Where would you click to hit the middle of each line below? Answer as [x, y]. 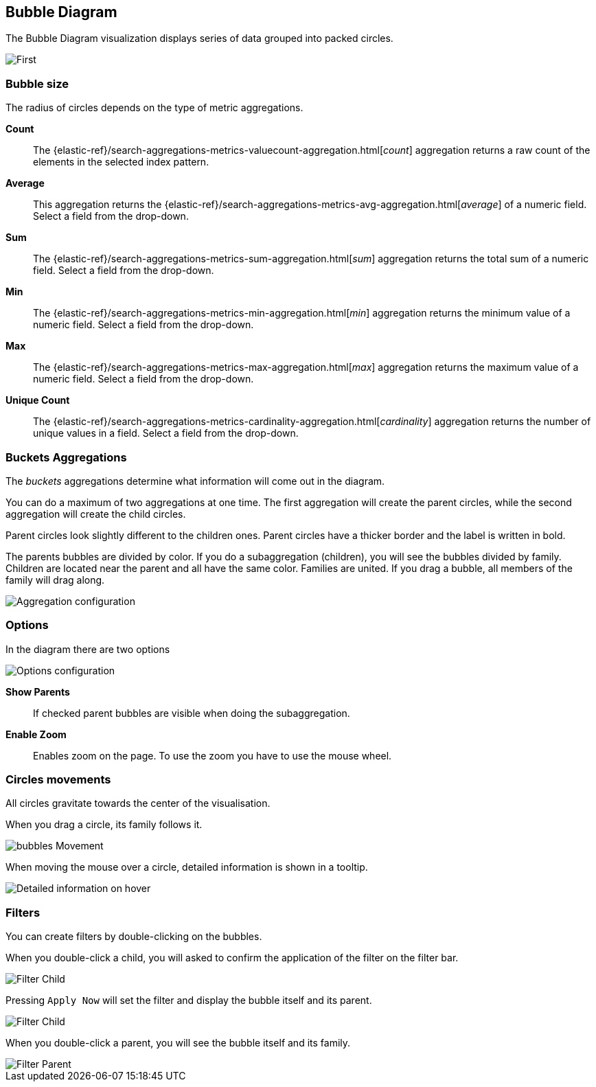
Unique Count [38, 400]
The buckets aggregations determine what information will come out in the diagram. [195, 481]
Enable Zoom [36, 734]
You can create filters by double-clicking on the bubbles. [134, 937]
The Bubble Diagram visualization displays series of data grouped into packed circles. [199, 38]
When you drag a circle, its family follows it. [104, 825]
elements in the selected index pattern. [121, 162]
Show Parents [38, 691]
